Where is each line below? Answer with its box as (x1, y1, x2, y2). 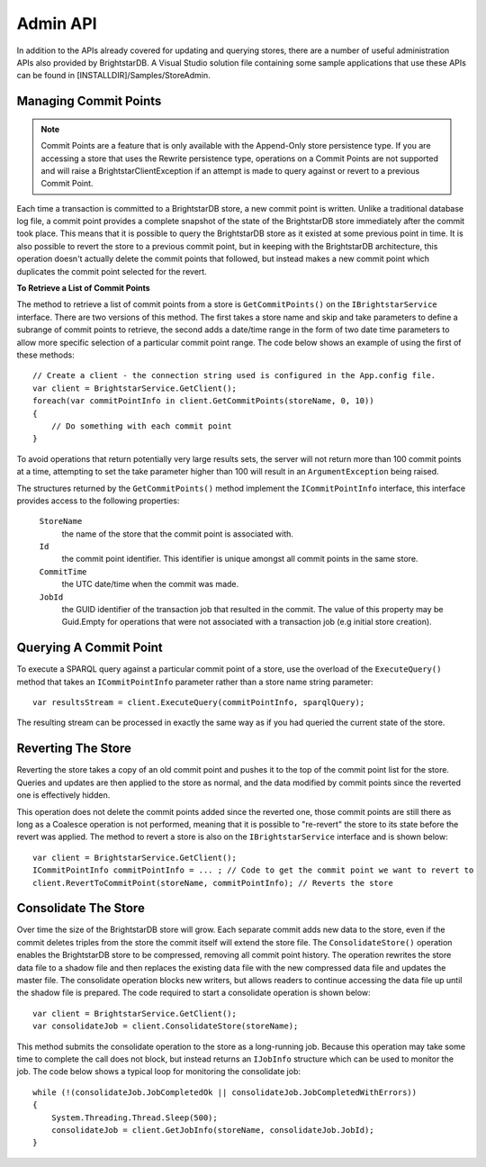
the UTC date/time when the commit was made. (61, 579, 239, 590)
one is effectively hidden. (16, 790, 111, 801)
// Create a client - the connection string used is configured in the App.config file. (32, 370, 436, 381)
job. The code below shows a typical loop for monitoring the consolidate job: (16, 1066, 301, 1077)
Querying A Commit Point (16, 640, 163, 656)
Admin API (16, 14, 98, 33)
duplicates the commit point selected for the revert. (16, 266, 207, 276)
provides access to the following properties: (16, 495, 180, 506)
